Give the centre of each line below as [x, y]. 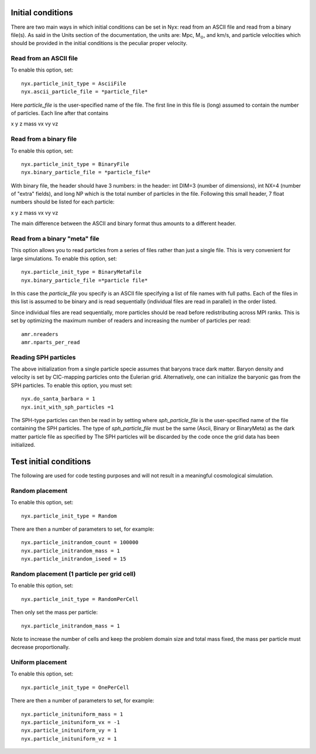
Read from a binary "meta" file [55, 239]
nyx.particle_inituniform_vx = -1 [71, 722]
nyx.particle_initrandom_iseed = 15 [74, 559]
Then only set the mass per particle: [54, 612]
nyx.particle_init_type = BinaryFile [75, 164]
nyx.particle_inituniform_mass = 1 [72, 714]
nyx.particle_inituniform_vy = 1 [69, 731]
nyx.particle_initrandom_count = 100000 [80, 543]
